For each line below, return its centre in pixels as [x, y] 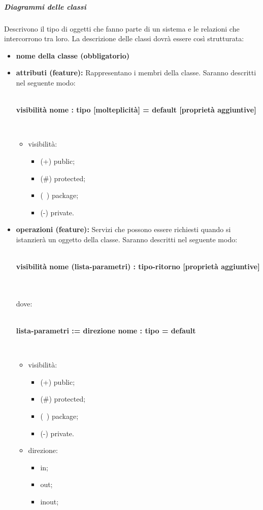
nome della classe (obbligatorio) [73, 55]
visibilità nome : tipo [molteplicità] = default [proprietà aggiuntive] [136, 110]
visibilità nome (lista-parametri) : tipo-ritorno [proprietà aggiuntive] [138, 266]
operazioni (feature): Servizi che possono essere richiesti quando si [123, 229]
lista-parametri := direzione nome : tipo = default [106, 331]
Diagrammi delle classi [45, 6]
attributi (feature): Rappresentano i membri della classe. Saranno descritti [136, 73]
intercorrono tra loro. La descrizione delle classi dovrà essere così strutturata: [124, 38]
